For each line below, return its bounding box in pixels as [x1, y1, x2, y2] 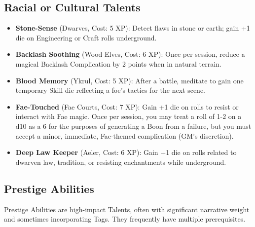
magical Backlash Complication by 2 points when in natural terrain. [15, 58, 221, 69]
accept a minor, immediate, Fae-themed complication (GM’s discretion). [15, 130, 234, 141]
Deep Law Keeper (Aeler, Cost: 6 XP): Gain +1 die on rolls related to [15, 147, 237, 157]
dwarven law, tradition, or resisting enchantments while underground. [15, 156, 226, 167]
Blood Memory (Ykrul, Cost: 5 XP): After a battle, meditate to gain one [15, 75, 244, 85]
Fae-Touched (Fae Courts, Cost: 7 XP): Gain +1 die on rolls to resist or [15, 101, 239, 112]
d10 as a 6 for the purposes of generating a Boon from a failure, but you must [15, 120, 252, 131]
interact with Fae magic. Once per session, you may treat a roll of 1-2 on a [15, 111, 242, 121]
